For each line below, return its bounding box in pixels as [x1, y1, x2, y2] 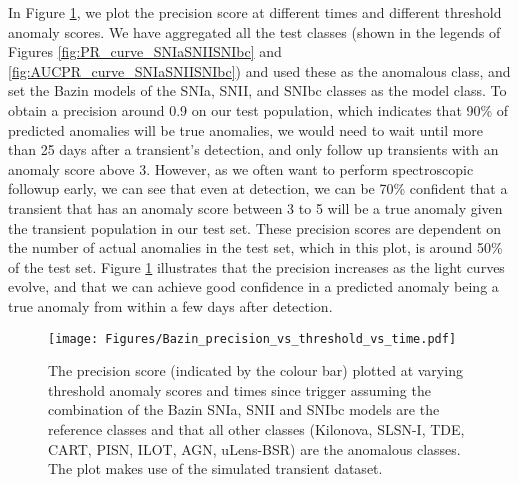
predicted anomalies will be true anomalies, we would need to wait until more [8, 119, 484, 140]
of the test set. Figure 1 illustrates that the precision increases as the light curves [8, 256, 505, 277]
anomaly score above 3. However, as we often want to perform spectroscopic [8, 158, 474, 179]
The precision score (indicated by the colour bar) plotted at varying [48, 360, 463, 381]
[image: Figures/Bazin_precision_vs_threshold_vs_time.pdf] [48, 331, 457, 346]
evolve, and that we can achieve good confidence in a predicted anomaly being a [8, 276, 499, 297]
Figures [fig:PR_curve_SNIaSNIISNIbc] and [8, 41, 282, 62]
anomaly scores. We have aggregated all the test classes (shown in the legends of [8, 21, 501, 42]
